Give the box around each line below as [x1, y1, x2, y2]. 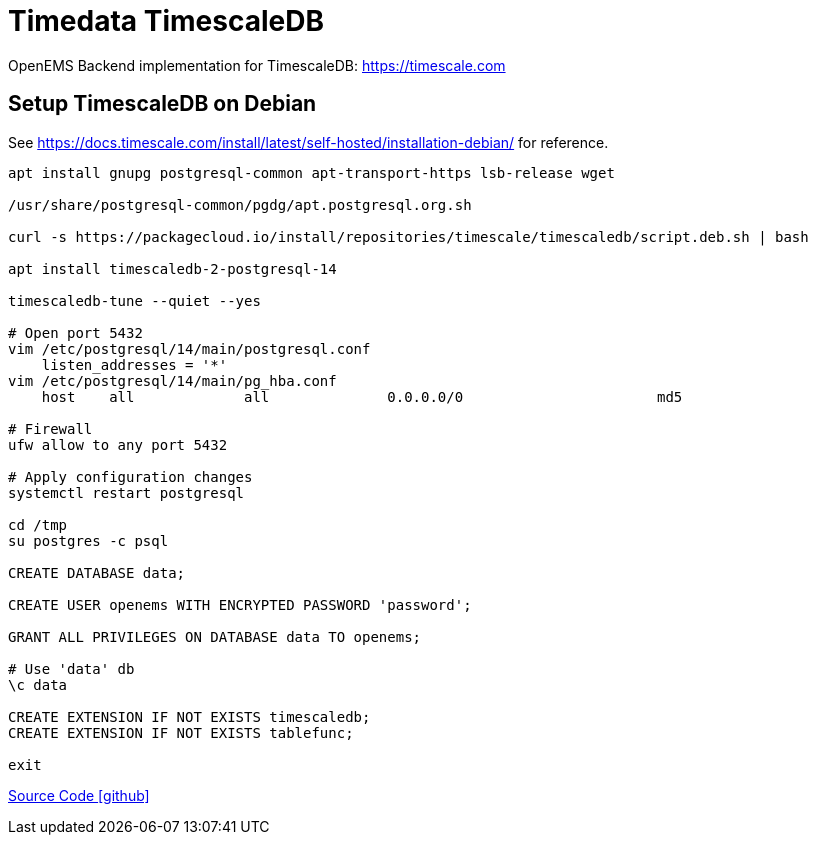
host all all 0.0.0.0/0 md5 [41, 388, 683, 405]
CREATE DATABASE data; [8, 564, 186, 581]
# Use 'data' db [8, 660, 135, 677]
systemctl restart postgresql [8, 484, 245, 501]
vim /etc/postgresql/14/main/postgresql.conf [8, 340, 371, 357]
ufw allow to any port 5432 [8, 436, 228, 453]
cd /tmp [8, 516, 68, 533]
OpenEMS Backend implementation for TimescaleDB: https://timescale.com [8, 56, 506, 74]
